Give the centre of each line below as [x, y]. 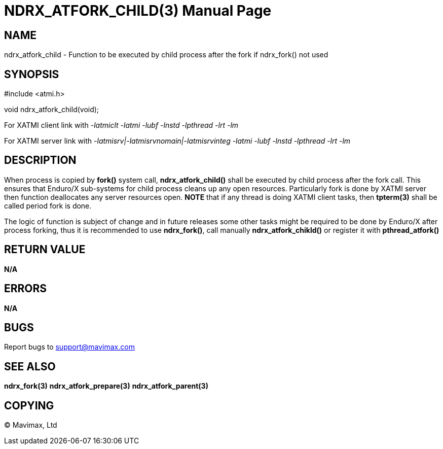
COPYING [29, 405]
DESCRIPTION [40, 160]
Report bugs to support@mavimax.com [69, 347]
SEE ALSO [30, 366]
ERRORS [26, 289]
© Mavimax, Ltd [31, 425]
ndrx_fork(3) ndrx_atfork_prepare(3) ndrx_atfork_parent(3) [106, 386]
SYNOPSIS [32, 74]
